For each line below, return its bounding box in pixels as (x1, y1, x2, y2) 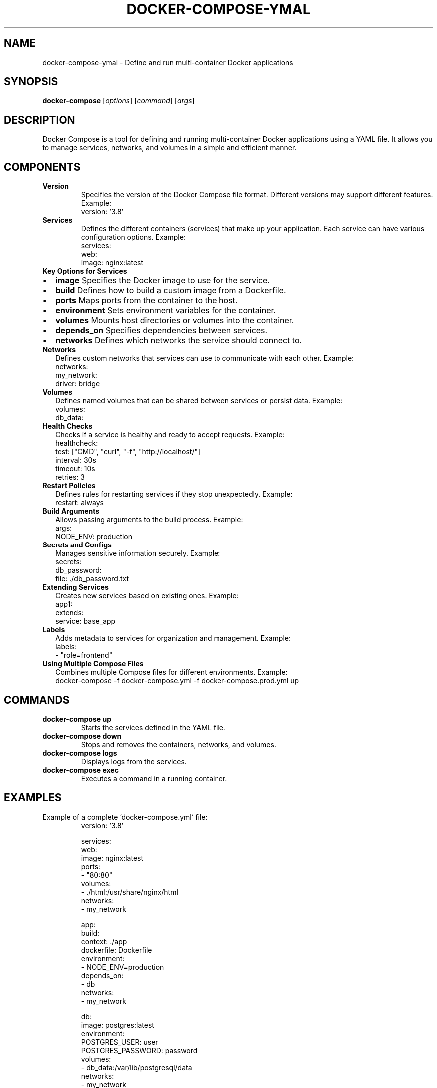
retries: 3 (55, 473, 85, 482)
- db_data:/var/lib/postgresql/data (81, 1063, 192, 1072)
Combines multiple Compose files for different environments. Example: (55, 668, 288, 677)
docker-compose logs (42, 748, 117, 757)
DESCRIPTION (4, 113, 75, 126)
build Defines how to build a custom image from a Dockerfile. (55, 285, 286, 296)
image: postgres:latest (81, 1020, 154, 1029)
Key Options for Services (42, 267, 127, 276)
